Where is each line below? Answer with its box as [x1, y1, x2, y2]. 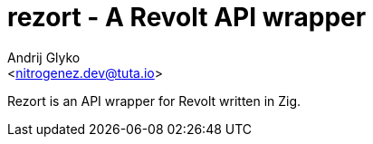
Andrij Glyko [7, 49, 81, 65]
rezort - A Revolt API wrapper [7, 2, 367, 33]
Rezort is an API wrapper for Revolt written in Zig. [7, 92, 301, 109]
